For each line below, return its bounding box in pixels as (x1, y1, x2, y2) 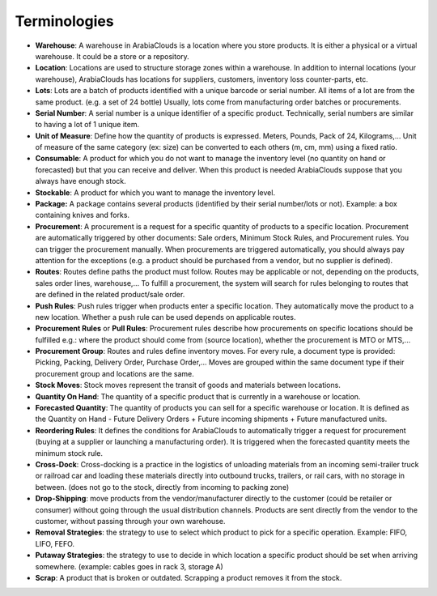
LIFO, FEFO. (35, 539, 75, 548)
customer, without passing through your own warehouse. (35, 516, 226, 526)
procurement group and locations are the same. (35, 368, 194, 378)
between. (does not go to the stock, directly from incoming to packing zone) (35, 482, 290, 492)
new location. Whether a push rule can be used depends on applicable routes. (35, 312, 296, 321)
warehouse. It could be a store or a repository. (35, 51, 189, 61)
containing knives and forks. (35, 211, 129, 220)
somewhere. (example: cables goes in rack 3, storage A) (35, 561, 224, 571)
